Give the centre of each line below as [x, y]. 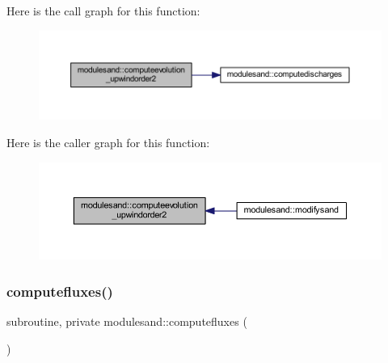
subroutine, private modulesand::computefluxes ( [127, 321]
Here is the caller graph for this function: [108, 142]
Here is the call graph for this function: [103, 11]
